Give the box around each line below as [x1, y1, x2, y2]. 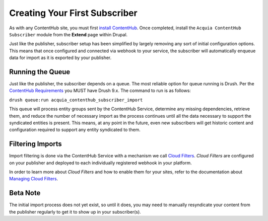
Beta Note [9, 189, 41, 197]
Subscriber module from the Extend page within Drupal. [9, 31, 128, 37]
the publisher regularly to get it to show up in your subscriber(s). [9, 209, 141, 215]
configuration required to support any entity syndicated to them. [9, 127, 141, 133]
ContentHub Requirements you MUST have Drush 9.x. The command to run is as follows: [9, 87, 191, 94]
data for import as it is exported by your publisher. [9, 55, 112, 61]
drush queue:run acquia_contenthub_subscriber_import [9, 97, 143, 103]
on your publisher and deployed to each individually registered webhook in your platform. [9, 159, 192, 166]
